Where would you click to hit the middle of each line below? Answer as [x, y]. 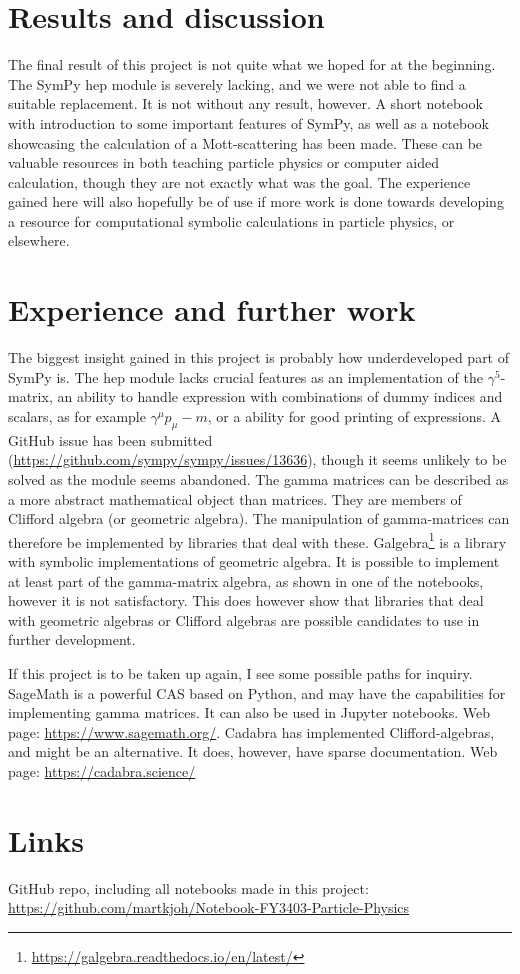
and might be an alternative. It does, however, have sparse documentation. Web [253, 751]
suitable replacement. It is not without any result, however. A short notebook [245, 103]
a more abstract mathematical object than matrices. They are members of [235, 498]
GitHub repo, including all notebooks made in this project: [188, 887]
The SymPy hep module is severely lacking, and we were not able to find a [237, 83]
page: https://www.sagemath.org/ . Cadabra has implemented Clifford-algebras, [251, 731]
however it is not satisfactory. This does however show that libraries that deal [246, 600]
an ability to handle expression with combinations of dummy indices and [280, 396]
